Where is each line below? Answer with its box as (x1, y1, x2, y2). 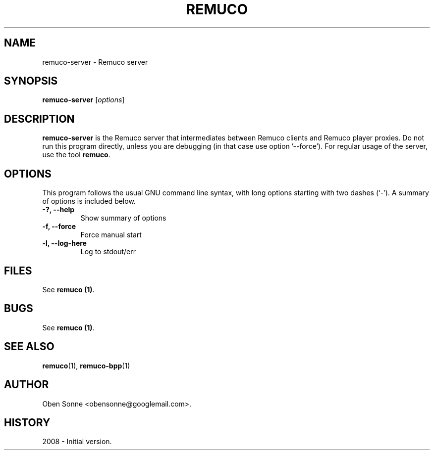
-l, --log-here (42, 239, 87, 248)
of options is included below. (42, 197, 136, 206)
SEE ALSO (4, 340, 54, 353)
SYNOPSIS (4, 75, 58, 88)
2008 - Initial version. (42, 437, 112, 446)
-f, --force (42, 222, 76, 231)
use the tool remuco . (42, 150, 110, 159)
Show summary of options (80, 214, 166, 223)
